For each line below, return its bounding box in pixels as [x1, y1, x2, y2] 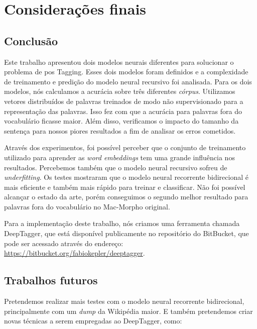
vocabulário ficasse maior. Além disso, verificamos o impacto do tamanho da [4, 116, 239, 126]
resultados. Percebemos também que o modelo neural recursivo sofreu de [4, 162, 227, 172]
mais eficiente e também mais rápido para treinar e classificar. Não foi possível [4, 181, 245, 192]
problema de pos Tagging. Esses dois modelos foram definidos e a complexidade [4, 66, 248, 77]
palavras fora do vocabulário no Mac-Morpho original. [4, 201, 170, 211]
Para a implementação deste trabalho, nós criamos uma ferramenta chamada [4, 218, 240, 229]
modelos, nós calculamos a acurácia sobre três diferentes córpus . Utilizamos [4, 86, 235, 96]
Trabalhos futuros [4, 272, 98, 288]
